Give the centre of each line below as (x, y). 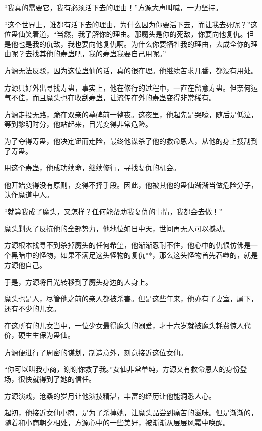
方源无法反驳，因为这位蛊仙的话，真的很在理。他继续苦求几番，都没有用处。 (131, 70)
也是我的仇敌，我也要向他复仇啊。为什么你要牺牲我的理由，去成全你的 (134, 44)
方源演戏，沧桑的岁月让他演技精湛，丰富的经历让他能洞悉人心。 (110, 396)
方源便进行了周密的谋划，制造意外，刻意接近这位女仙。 (96, 352)
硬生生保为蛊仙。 (46, 335)
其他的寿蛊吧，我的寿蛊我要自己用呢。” (103, 54)
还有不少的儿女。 (32, 309)
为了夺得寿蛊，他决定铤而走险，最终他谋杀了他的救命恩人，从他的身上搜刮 (127, 141)
